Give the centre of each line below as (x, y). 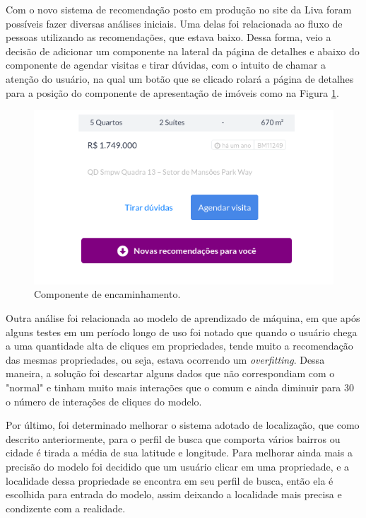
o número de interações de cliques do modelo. (104, 401)
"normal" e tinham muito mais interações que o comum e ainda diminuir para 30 (180, 387)
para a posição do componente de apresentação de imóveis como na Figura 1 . (172, 92)
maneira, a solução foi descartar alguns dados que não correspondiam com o (170, 373)
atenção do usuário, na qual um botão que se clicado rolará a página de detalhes (180, 78)
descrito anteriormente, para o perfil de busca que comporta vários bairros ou (173, 438)
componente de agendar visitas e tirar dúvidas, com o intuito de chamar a (166, 65)
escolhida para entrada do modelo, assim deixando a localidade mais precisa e (174, 494)
